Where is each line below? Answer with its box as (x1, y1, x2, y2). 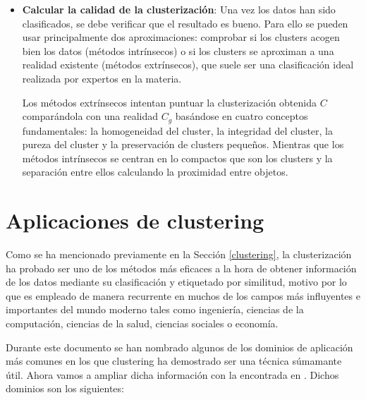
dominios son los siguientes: (6, 381, 124, 396)
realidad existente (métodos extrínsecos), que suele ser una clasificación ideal (22, 57, 354, 72)
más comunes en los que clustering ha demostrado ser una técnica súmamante (6, 353, 342, 368)
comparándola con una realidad (22, 109, 159, 123)
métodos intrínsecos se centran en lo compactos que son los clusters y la (22, 150, 333, 165)
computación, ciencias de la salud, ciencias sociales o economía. (6, 316, 279, 331)
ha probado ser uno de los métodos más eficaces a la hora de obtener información (6, 260, 357, 275)
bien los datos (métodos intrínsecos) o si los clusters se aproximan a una (22, 43, 334, 58)
